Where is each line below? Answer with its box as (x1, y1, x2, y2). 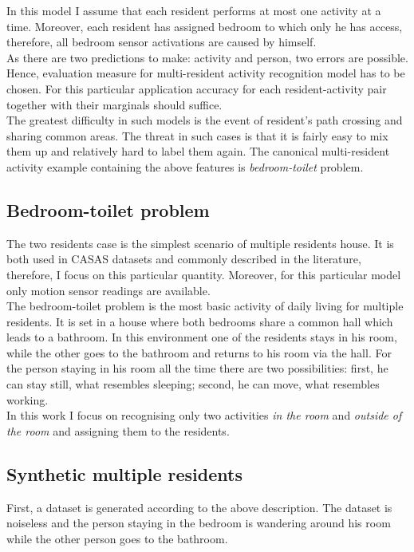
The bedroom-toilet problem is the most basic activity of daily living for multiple (6, 298, 404, 314)
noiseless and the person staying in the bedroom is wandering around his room (6, 515, 391, 531)
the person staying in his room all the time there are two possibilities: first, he (6, 360, 388, 377)
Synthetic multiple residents (6, 461, 242, 486)
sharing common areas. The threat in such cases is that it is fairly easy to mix (6, 127, 388, 144)
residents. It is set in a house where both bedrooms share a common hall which (6, 313, 393, 329)
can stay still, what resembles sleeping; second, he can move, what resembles (6, 376, 380, 392)
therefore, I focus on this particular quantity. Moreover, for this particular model (6, 266, 401, 282)
